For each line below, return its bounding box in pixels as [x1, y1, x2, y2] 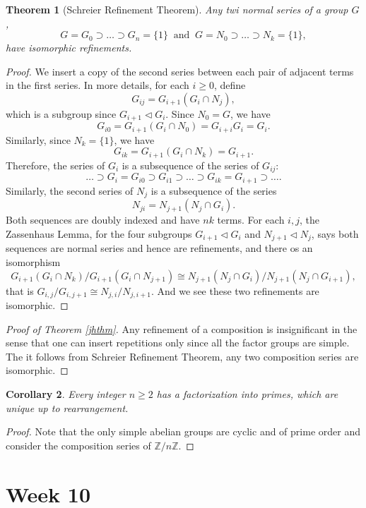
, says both [311, 226, 359, 241]
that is [6, 283, 34, 298]
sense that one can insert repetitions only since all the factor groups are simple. [6, 335, 350, 350]
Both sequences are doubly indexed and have [6, 212, 200, 227]
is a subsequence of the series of [122, 157, 259, 172]
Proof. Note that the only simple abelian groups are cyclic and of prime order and [6, 424, 360, 439]
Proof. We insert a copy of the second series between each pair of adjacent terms [6, 64, 354, 78]
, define [214, 78, 246, 92]
